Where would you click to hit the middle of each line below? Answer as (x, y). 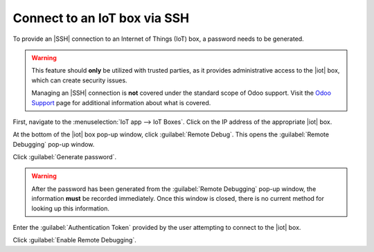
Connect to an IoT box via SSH (101, 18)
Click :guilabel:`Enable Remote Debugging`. (74, 240)
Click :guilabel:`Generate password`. (65, 157)
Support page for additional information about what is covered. (121, 102)
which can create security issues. (79, 80)
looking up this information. (71, 208)
